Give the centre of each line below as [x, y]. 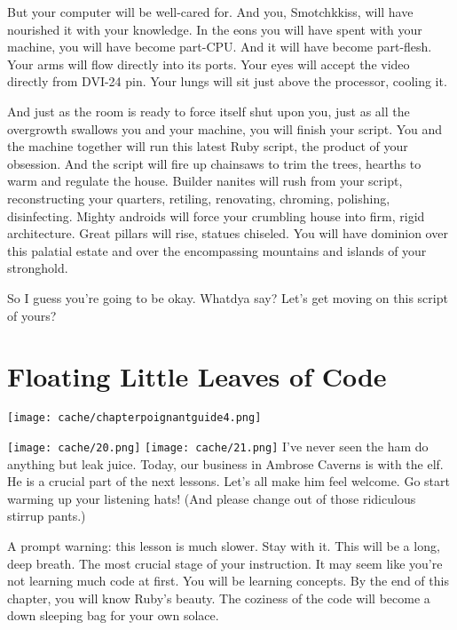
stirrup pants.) [47, 516]
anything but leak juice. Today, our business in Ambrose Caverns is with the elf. [225, 463]
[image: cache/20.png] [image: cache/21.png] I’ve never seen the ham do [218, 446]
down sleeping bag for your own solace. [113, 615]
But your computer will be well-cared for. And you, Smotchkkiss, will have [210, 12]
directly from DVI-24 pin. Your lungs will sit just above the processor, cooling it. [227, 81]
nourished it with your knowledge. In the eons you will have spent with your [215, 29]
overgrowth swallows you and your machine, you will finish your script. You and [225, 128]
